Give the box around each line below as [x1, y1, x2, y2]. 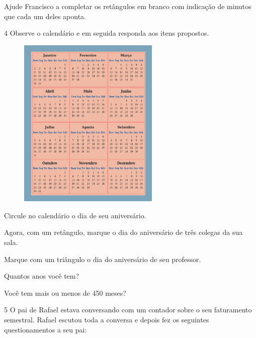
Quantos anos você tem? [4, 271, 79, 281]
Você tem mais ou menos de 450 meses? [4, 287, 126, 298]
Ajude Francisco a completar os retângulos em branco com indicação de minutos [4, 1, 251, 11]
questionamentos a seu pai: [4, 324, 87, 334]
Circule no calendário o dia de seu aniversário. [4, 210, 146, 220]
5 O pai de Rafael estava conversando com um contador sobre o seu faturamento [4, 304, 252, 315]
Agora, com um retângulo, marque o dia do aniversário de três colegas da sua [4, 227, 243, 237]
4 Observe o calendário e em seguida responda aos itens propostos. [4, 28, 209, 38]
